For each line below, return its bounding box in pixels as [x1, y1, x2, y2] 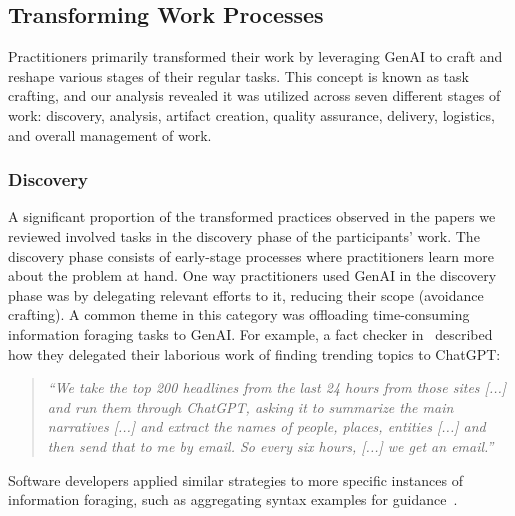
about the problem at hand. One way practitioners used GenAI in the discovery [8, 265, 497, 286]
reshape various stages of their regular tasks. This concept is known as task [8, 65, 469, 86]
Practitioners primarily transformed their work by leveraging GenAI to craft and [8, 46, 503, 67]
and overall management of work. [8, 124, 212, 145]
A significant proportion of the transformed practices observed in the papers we [8, 206, 496, 227]
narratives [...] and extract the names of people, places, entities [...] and [47, 416, 486, 437]
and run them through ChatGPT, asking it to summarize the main [47, 396, 454, 417]
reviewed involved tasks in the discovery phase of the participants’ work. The [8, 225, 480, 246]
